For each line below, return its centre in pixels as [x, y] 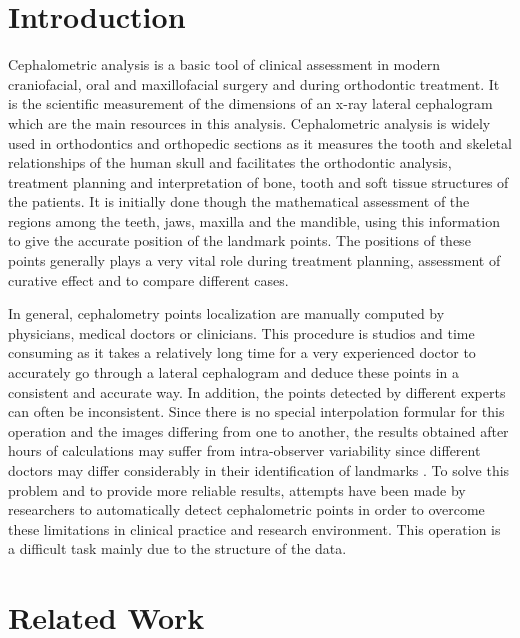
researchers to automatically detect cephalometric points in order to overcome [246, 509]
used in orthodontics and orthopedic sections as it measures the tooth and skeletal [260, 142]
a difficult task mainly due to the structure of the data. [177, 548]
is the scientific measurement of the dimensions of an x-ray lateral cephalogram [250, 103]
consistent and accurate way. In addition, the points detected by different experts [257, 391]
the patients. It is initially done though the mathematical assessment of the [239, 201]
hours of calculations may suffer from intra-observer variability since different [244, 450]
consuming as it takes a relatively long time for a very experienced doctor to [242, 352]
